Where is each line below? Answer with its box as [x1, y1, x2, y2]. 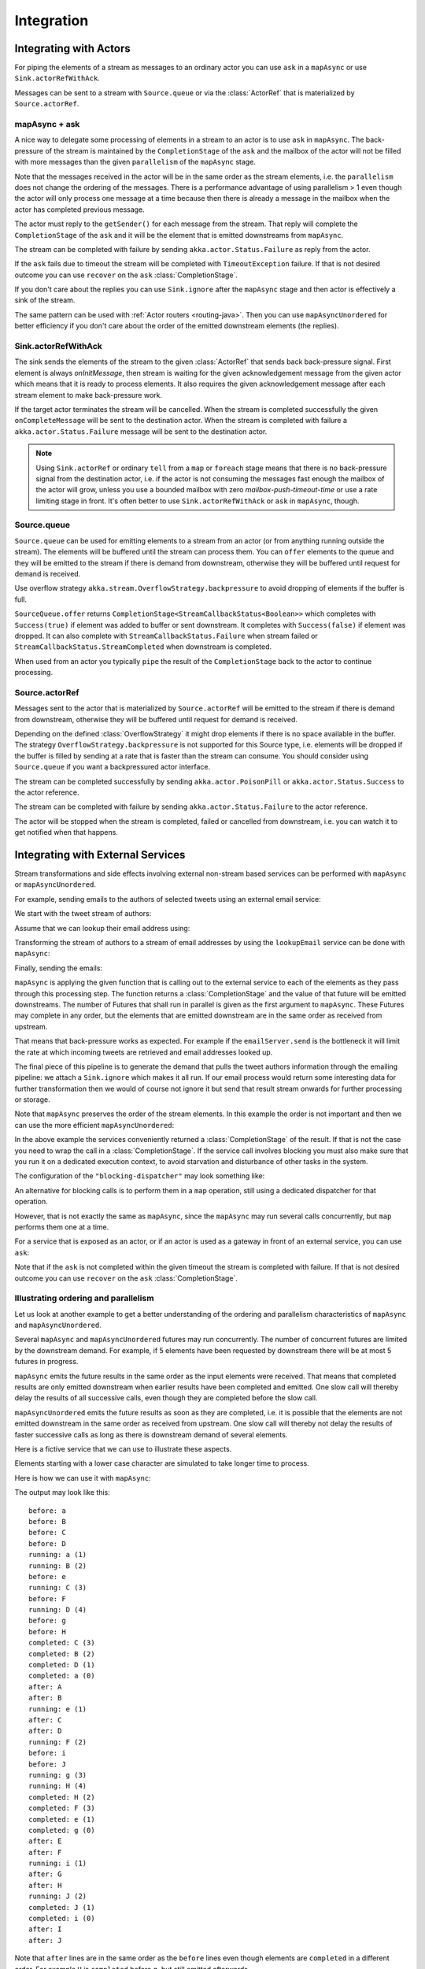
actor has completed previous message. [14, 205, 145, 214]
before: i [28, 1748, 66, 1758]
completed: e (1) [28, 1815, 95, 1823]
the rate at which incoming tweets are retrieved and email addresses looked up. [14, 1048, 273, 1057]
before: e [28, 1572, 66, 1581]
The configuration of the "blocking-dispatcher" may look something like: [14, 1171, 265, 1181]
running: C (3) [28, 1583, 87, 1593]
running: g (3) [28, 1771, 87, 1779]
